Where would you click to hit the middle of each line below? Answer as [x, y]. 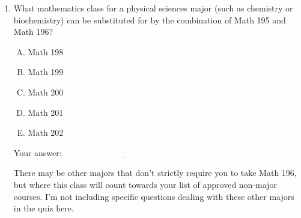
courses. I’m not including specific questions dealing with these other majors [154, 196]
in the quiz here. [44, 208]
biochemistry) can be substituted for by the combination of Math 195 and [150, 20]
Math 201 [46, 112]
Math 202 [46, 132]
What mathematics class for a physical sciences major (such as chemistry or [153, 8]
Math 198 [46, 51]
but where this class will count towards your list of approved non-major [145, 184]
